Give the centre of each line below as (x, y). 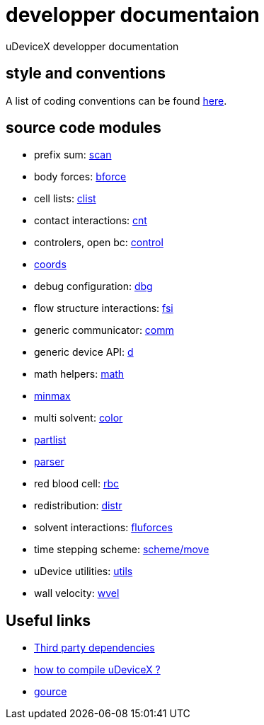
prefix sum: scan (73, 155)
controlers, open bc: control (99, 243)
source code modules (84, 128)
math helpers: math (79, 374)
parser (49, 462)
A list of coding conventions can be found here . (116, 100)
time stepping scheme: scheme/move (122, 550)
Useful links (48, 620)
